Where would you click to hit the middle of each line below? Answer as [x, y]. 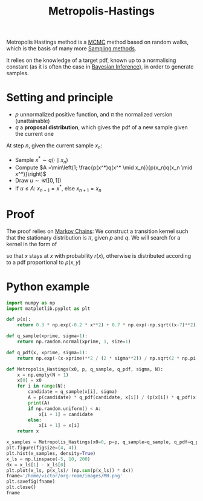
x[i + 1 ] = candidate [66, 414]
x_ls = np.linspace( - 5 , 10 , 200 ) [48, 459]
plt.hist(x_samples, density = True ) [51, 453]
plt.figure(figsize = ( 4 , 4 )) [42, 448]
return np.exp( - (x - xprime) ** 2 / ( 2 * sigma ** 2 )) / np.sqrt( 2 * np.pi [107, 358]
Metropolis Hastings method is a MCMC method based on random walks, [97, 42]
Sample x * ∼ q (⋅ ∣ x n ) [41, 160]
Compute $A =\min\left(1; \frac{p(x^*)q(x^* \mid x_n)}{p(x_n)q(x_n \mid [104, 167]
